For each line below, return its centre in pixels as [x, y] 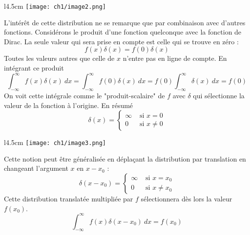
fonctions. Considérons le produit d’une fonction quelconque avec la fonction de [123, 32]
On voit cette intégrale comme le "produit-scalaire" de [84, 95]
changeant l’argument [36, 168]
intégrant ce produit [34, 68]
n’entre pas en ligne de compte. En [175, 58]
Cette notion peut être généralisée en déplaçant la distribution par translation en [125, 158]
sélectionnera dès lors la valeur [187, 198]
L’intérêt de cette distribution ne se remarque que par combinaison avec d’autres [125, 22]
